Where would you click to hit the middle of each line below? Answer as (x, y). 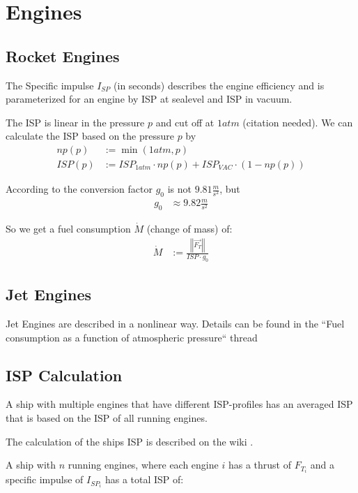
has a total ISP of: (144, 479)
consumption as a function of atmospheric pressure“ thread (132, 337)
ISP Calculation (64, 375)
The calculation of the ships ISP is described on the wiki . (130, 441)
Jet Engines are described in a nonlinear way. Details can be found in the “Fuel (175, 324)
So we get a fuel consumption (68, 229)
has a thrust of (259, 465)
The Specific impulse (50, 85)
